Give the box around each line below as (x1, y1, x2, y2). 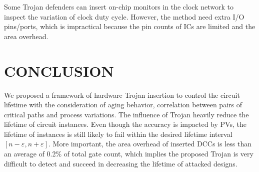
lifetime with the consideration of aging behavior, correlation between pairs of (4, 99, 242, 110)
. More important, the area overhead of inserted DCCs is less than (48, 138, 251, 149)
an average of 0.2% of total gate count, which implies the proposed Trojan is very (4, 148, 253, 159)
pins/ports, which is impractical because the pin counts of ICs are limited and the (4, 21, 255, 32)
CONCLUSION (4, 60, 114, 81)
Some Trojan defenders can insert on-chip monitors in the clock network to (4, 2, 233, 12)
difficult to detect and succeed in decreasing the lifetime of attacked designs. (4, 158, 237, 168)
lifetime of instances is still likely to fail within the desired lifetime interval (4, 128, 232, 139)
